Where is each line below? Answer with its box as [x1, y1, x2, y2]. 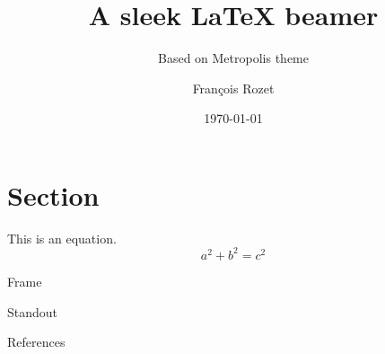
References [7, 332, 66, 351]
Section [7, 176, 100, 213]
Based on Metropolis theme [158, 49, 309, 67]
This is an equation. [7, 228, 117, 247]
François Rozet [192, 78, 275, 97]
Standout [7, 302, 58, 321]
